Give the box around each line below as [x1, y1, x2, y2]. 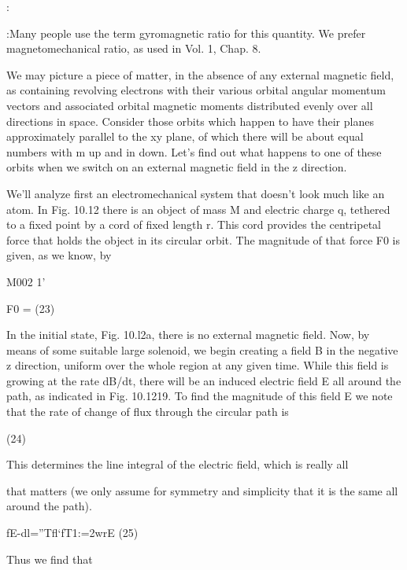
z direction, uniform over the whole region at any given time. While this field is [6, 357, 389, 373]
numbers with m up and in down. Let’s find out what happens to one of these [6, 143, 382, 160]
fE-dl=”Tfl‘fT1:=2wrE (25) [6, 524, 139, 541]
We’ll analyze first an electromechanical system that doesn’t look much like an [6, 185, 385, 201]
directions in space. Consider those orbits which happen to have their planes [6, 112, 374, 129]
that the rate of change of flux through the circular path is [6, 403, 289, 420]
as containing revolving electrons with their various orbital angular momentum [6, 82, 386, 98]
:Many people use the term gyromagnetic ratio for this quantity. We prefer [6, 24, 366, 41]
